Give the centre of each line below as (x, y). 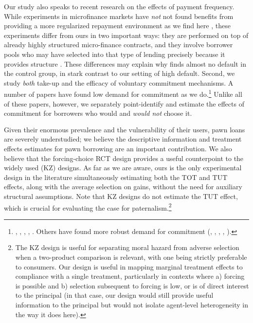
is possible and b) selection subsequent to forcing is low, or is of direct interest (132, 285)
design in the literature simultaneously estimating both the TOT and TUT (116, 177)
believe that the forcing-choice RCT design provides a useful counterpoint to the (124, 158)
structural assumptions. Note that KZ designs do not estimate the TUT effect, (121, 196)
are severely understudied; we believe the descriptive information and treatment (123, 139)
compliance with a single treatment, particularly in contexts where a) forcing (130, 276)
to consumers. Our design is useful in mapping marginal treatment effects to (129, 266)
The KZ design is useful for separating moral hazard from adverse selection (127, 247)
